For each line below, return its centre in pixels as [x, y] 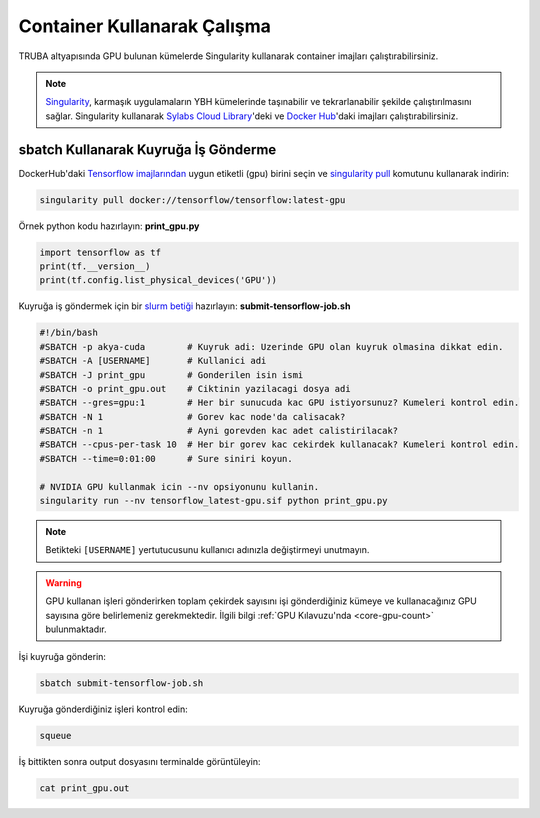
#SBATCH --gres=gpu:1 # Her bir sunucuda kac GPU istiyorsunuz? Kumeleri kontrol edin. [279, 403]
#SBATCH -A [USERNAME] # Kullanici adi [153, 361]
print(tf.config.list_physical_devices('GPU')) [158, 280]
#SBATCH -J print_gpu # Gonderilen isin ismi [171, 374]
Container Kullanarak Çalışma [145, 26]
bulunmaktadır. [76, 629]
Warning [63, 582]
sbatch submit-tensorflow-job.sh [121, 683]
